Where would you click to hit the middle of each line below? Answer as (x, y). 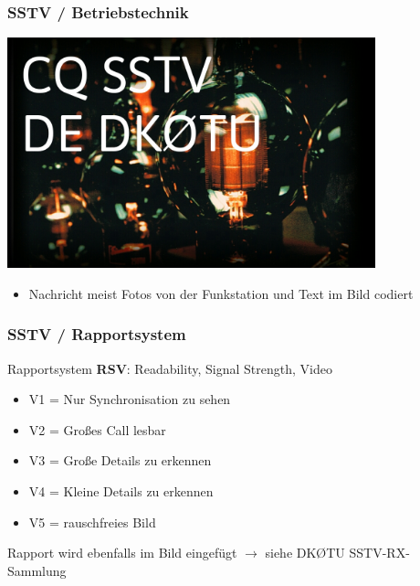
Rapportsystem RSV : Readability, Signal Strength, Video (170, 368)
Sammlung (37, 570)
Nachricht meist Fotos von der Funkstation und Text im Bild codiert (221, 293)
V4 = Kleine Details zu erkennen (121, 490)
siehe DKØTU (305, 553)
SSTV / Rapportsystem (97, 334)
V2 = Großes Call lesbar (97, 429)
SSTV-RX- (379, 553)
